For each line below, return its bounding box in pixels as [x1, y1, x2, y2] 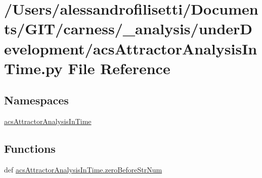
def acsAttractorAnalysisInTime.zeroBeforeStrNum [4, 164, 162, 174]
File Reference [68, 57, 170, 78]
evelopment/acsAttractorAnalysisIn [4, 38, 257, 58]
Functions [4, 141, 56, 156]
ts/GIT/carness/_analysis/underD [4, 18, 253, 39]
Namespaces [4, 92, 69, 108]
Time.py [4, 57, 63, 78]
